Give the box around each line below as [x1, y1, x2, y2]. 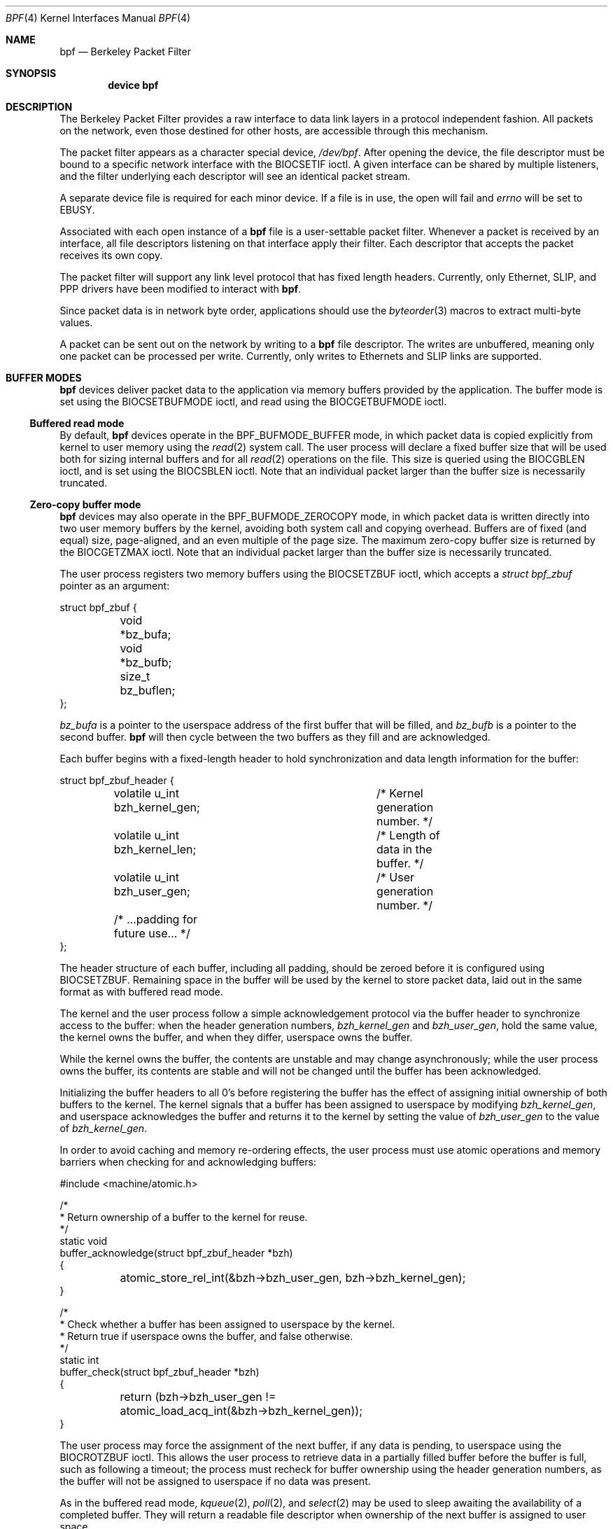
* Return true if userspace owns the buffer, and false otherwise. [59, 1330, 353, 1342]
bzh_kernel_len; [113, 842, 197, 856]
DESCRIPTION [6, 101, 73, 113]
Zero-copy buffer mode [29, 498, 141, 510]
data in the [376, 842, 432, 856]
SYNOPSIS [6, 67, 57, 79]
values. [59, 316, 93, 328]
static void [59, 1235, 108, 1247]
